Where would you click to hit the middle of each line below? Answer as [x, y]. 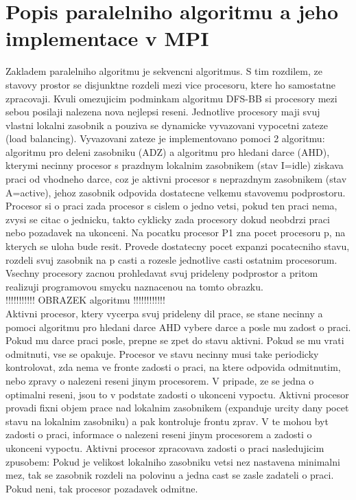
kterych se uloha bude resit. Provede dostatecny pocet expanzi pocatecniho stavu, [178, 246]
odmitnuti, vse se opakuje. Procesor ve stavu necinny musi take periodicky [162, 353]
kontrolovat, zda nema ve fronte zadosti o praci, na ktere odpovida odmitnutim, [173, 367]
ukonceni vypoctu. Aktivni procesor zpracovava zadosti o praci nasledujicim [165, 447]
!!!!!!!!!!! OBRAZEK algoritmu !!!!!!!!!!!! [85, 300]
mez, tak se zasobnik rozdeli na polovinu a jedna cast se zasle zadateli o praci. [170, 475]
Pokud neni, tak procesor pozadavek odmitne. [102, 488]
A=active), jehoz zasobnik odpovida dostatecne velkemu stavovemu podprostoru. [176, 192]
